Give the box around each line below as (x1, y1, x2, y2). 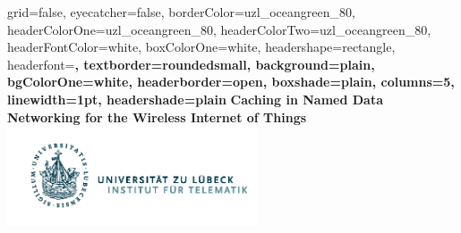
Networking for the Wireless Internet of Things (7, 107, 307, 126)
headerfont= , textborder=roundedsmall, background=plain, (7, 54, 375, 73)
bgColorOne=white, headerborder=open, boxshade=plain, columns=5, (7, 72, 455, 91)
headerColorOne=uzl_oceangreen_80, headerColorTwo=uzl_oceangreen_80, (7, 20, 431, 38)
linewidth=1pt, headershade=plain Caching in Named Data (7, 89, 384, 108)
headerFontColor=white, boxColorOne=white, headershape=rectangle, (7, 37, 396, 56)
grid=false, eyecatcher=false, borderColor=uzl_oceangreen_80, (7, 3, 355, 21)
